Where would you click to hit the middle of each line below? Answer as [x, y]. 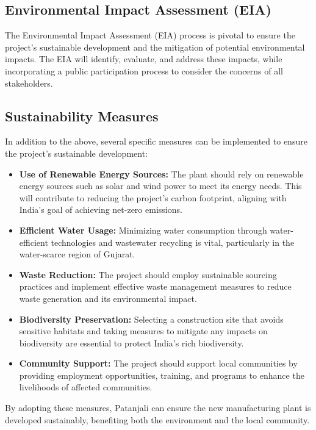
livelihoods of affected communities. [86, 387]
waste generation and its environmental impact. [108, 298]
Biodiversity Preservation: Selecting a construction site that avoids [151, 319]
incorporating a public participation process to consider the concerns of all [144, 70]
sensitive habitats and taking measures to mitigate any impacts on [143, 331]
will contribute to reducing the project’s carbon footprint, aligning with [153, 197]
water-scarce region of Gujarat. [77, 254]
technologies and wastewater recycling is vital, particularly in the [173, 242]
